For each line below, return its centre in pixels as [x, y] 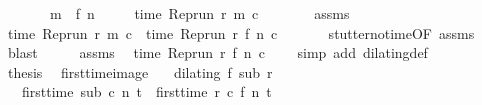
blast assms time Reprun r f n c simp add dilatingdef [217, 52]
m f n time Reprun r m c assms [199, 13]
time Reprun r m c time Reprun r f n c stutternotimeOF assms [241, 32]
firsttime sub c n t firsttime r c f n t [146, 91]
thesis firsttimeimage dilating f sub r [140, 71]
